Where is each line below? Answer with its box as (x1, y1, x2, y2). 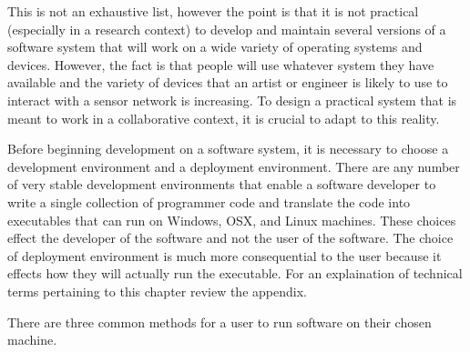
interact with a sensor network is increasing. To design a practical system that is (7, 90, 457, 109)
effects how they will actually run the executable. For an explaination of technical (7, 264, 463, 283)
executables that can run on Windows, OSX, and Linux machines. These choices (7, 210, 456, 229)
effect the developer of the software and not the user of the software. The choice (7, 228, 454, 247)
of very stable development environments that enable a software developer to (7, 175, 436, 194)
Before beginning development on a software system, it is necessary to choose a (7, 139, 449, 158)
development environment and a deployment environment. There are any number (7, 156, 460, 176)
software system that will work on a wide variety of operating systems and (7, 37, 423, 56)
